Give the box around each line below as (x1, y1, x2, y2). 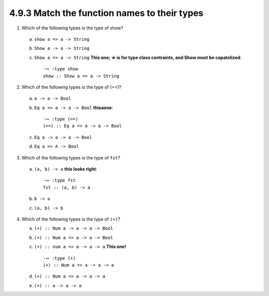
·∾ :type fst (43, 177, 76, 183)
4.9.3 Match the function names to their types (9, 7, 204, 18)
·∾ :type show (43, 66, 78, 72)
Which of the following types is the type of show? (21, 25, 124, 31)
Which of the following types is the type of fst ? (21, 154, 121, 160)
